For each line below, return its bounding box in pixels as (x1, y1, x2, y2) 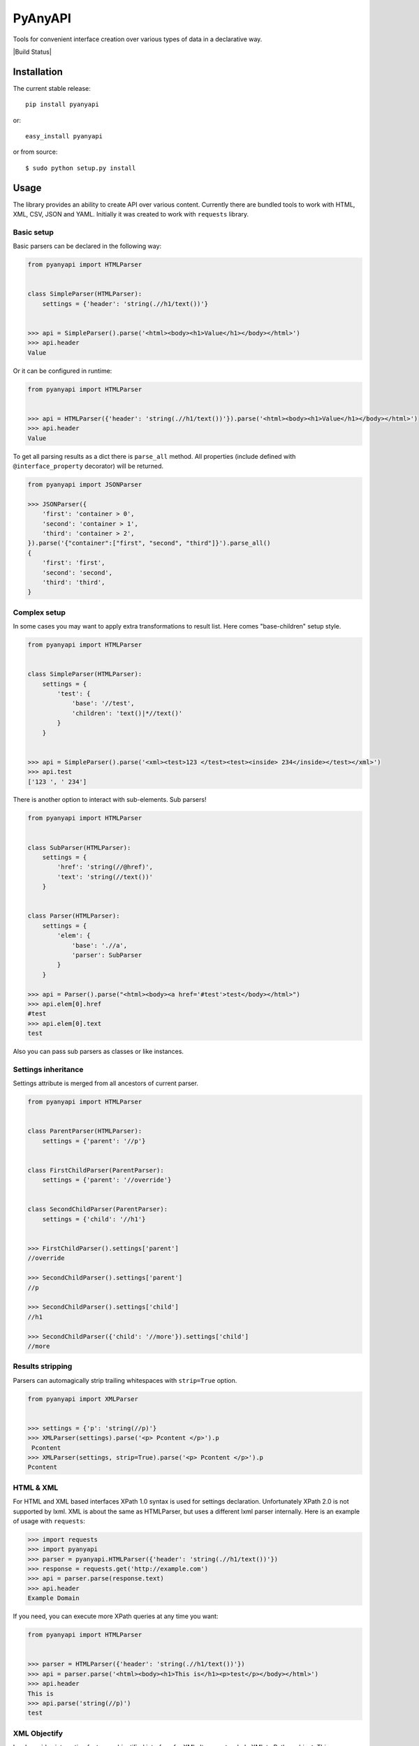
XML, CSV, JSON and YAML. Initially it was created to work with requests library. (13, 210, 249, 219)
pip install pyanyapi (25, 101, 99, 108)
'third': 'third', (42, 578, 105, 586)
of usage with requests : (13, 1516, 85, 1525)
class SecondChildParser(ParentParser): (27, 1205, 168, 1213)
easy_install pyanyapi (25, 133, 103, 140)
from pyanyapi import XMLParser (27, 1395, 139, 1403)
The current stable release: (13, 84, 91, 92)
